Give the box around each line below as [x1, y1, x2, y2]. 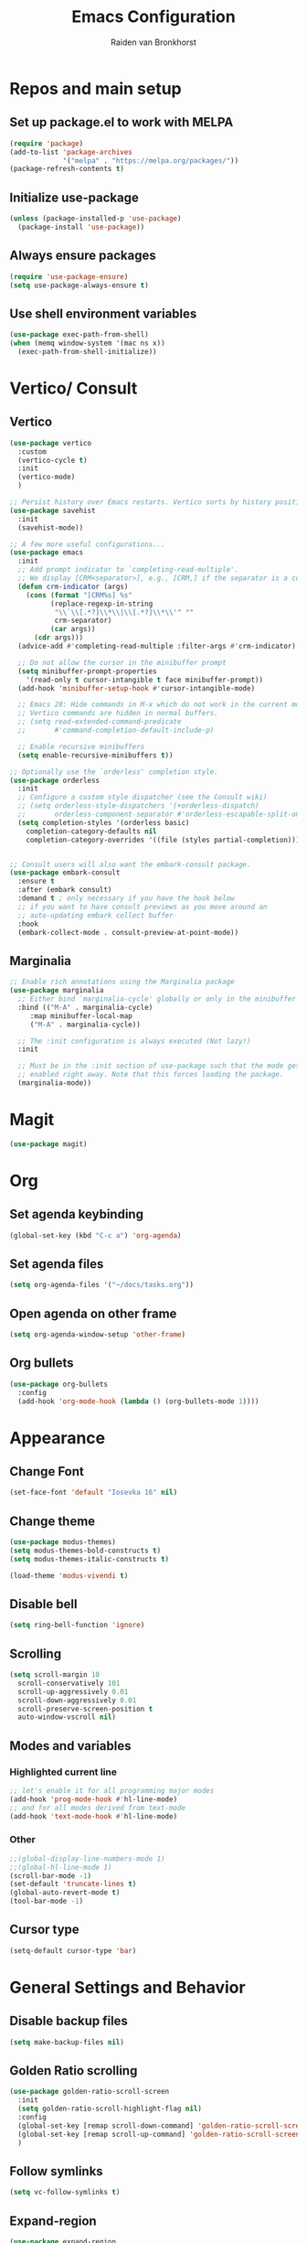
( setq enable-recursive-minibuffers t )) [17, 750, 174, 760]
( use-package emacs [9, 548, 84, 557]
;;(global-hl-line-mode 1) [9, 1862, 112, 1872]
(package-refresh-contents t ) [9, 165, 125, 174]
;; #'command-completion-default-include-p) [17, 725, 215, 735]
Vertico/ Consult [9, 378, 138, 399]
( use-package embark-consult [9, 868, 121, 877]
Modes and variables [9, 1738, 132, 1754]
